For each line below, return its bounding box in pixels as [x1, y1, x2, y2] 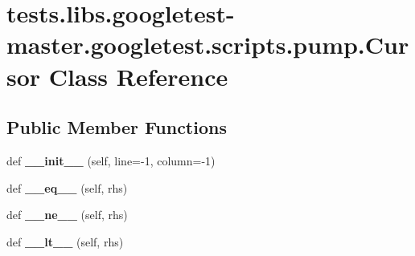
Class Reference [48, 59, 228, 92]
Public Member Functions [6, 115, 227, 140]
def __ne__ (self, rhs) [6, 206, 128, 223]
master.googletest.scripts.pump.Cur [6, 28, 409, 61]
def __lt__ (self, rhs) [6, 233, 124, 250]
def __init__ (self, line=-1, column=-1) [6, 152, 216, 169]
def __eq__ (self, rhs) [6, 179, 128, 196]
